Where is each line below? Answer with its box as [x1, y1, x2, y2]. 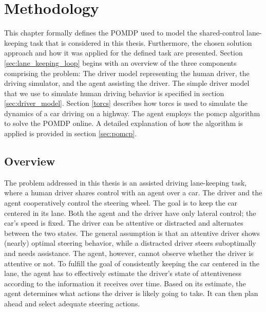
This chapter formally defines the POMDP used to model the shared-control [4, 27, 244, 38]
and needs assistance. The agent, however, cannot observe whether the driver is [4, 248, 254, 259]
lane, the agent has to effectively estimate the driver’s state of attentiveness [4, 268, 242, 279]
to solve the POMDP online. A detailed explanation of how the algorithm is [4, 118, 243, 129]
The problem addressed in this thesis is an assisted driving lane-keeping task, [4, 177, 247, 188]
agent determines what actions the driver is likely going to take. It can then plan [4, 288, 258, 299]
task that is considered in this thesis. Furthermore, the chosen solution [30, 37, 252, 48]
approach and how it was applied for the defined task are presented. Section [4, 47, 243, 58]
